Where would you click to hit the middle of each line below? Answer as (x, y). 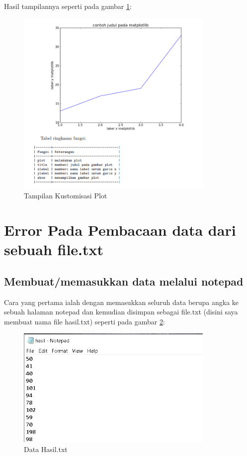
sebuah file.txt (54, 249)
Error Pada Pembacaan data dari (120, 229)
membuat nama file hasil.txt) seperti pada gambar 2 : (84, 321)
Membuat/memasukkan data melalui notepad (124, 281)
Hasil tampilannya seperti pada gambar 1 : (68, 6)
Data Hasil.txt (46, 449)
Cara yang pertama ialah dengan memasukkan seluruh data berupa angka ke (122, 302)
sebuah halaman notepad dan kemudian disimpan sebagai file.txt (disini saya (121, 312)
